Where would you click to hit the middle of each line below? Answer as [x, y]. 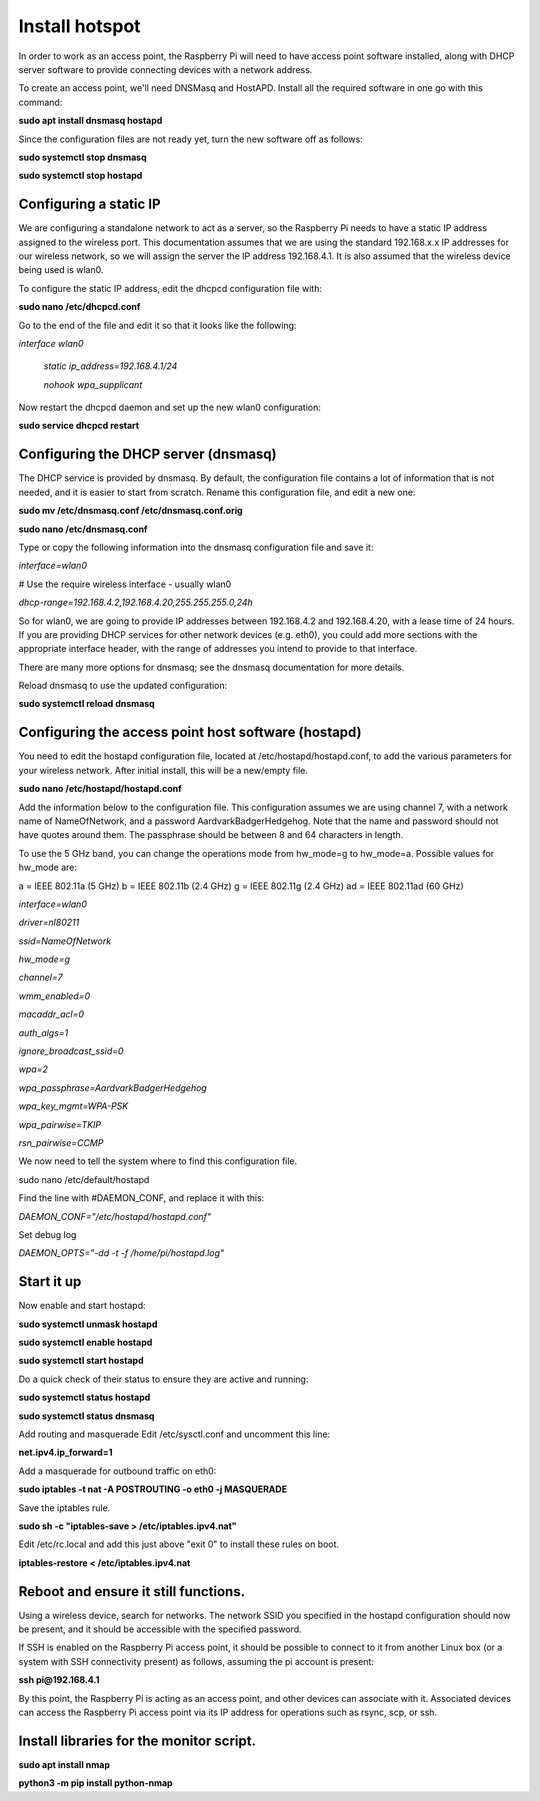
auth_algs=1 [43, 1032]
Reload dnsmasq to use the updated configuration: [123, 686]
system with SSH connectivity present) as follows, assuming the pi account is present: [196, 1661]
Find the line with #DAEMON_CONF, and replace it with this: [141, 1198]
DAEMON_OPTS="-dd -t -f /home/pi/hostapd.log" [121, 1253]
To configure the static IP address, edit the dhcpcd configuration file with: [170, 288]
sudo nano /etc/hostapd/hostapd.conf [100, 789]
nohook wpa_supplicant [93, 384]
